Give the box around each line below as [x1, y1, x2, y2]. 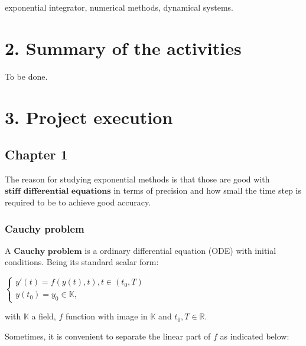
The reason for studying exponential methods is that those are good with [5, 172, 270, 185]
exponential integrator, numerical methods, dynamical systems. [5, 1, 233, 13]
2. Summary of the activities [5, 35, 242, 60]
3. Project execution [5, 105, 173, 129]
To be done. [5, 70, 48, 82]
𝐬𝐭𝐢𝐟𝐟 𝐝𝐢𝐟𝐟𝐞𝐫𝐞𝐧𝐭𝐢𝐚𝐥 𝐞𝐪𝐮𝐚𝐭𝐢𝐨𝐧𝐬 [5, 187, 111, 196]
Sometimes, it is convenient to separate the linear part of [5, 330, 211, 342]
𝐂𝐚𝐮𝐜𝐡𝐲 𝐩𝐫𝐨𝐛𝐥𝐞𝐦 [14, 247, 82, 256]
